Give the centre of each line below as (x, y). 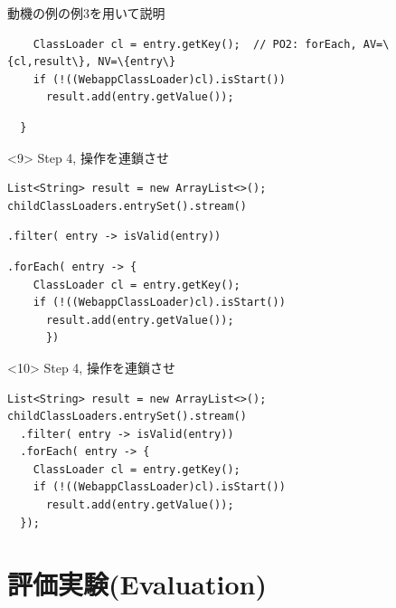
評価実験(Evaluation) (137, 584)
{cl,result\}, (50, 62)
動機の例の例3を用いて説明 (86, 13)
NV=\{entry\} (137, 62)
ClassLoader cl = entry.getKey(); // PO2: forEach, (195, 44)
